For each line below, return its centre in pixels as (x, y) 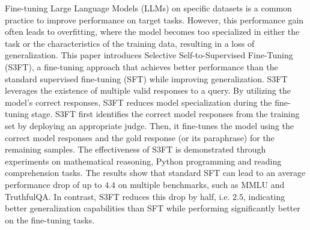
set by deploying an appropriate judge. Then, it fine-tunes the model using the (150, 125)
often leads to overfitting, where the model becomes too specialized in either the (152, 32)
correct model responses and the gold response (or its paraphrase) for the (140, 137)
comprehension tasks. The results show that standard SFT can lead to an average (155, 173)
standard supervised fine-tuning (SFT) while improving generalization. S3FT (146, 78)
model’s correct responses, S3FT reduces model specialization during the (138, 102)
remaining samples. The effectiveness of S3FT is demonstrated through (135, 149)
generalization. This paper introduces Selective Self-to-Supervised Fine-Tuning (149, 55)
